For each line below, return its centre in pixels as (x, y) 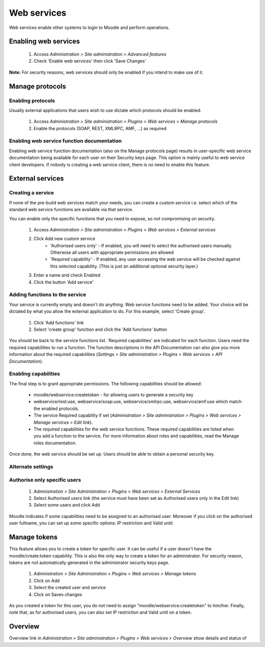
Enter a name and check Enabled (67, 275)
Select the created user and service (70, 588)
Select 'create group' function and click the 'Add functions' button (100, 329)
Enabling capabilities (35, 374)
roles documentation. (55, 443)
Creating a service (31, 193)
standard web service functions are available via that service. (71, 210)
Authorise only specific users (45, 480)
